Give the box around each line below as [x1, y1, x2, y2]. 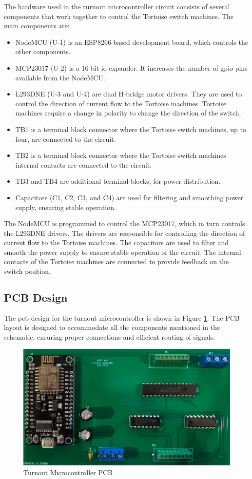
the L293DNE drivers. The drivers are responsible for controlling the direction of [4, 228, 245, 238]
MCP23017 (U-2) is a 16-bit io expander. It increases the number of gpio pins [15, 62, 248, 73]
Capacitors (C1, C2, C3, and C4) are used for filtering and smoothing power [15, 192, 244, 202]
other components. [15, 46, 71, 57]
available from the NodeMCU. [15, 72, 105, 82]
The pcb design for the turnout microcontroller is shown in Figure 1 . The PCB [4, 312, 240, 323]
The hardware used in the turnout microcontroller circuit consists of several [4, 1, 230, 11]
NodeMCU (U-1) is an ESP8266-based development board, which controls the [15, 37, 248, 47]
